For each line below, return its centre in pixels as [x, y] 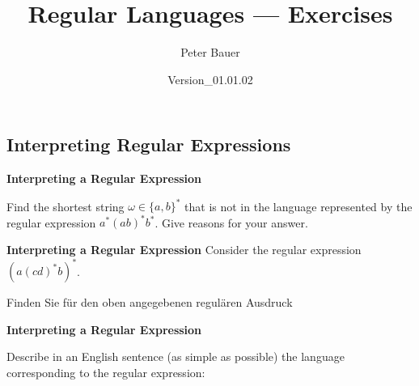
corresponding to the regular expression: [106, 372]
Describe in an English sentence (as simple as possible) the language [176, 356]
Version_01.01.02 [210, 79]
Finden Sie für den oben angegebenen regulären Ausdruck [150, 302]
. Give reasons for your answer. [231, 222]
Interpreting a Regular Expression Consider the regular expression [184, 249]
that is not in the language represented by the [298, 206]
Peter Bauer [210, 52]
